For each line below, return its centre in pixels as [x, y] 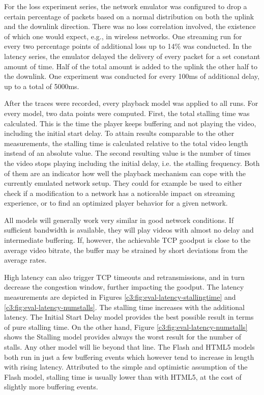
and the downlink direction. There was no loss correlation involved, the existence [130, 26]
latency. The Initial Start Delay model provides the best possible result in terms [129, 317]
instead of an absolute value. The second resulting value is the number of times [127, 153]
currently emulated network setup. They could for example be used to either [123, 183]
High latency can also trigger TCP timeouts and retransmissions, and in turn [124, 277]
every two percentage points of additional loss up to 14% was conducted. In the [128, 46]
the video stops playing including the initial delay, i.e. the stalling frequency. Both [132, 163]
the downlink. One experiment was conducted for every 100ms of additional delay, [132, 76]
